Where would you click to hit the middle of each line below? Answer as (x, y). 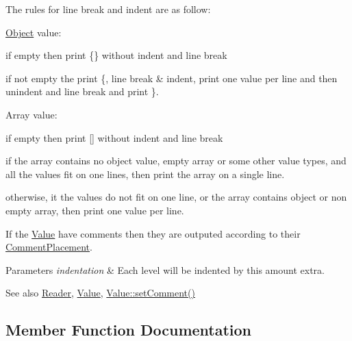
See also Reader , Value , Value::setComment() (100, 293)
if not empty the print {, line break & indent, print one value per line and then (172, 78)
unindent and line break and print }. (82, 91)
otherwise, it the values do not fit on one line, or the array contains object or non (176, 197)
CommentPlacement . (49, 247)
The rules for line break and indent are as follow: (108, 9)
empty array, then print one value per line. (95, 210)
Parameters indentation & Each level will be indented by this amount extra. (165, 269)
